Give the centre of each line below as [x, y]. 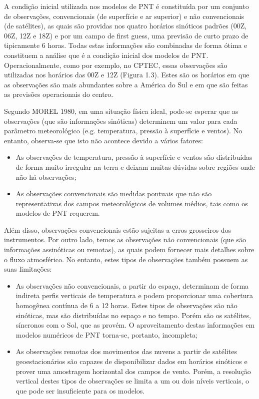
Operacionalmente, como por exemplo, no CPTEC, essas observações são [116, 65]
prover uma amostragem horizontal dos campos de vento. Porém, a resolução [133, 371]
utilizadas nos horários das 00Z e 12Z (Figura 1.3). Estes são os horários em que [127, 75]
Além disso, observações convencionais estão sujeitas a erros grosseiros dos [118, 229]
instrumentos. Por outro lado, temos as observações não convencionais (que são [125, 239]
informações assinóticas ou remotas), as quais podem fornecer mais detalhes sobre [129, 249]
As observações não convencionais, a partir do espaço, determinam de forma [132, 285]
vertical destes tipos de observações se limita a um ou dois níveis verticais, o [132, 381]
